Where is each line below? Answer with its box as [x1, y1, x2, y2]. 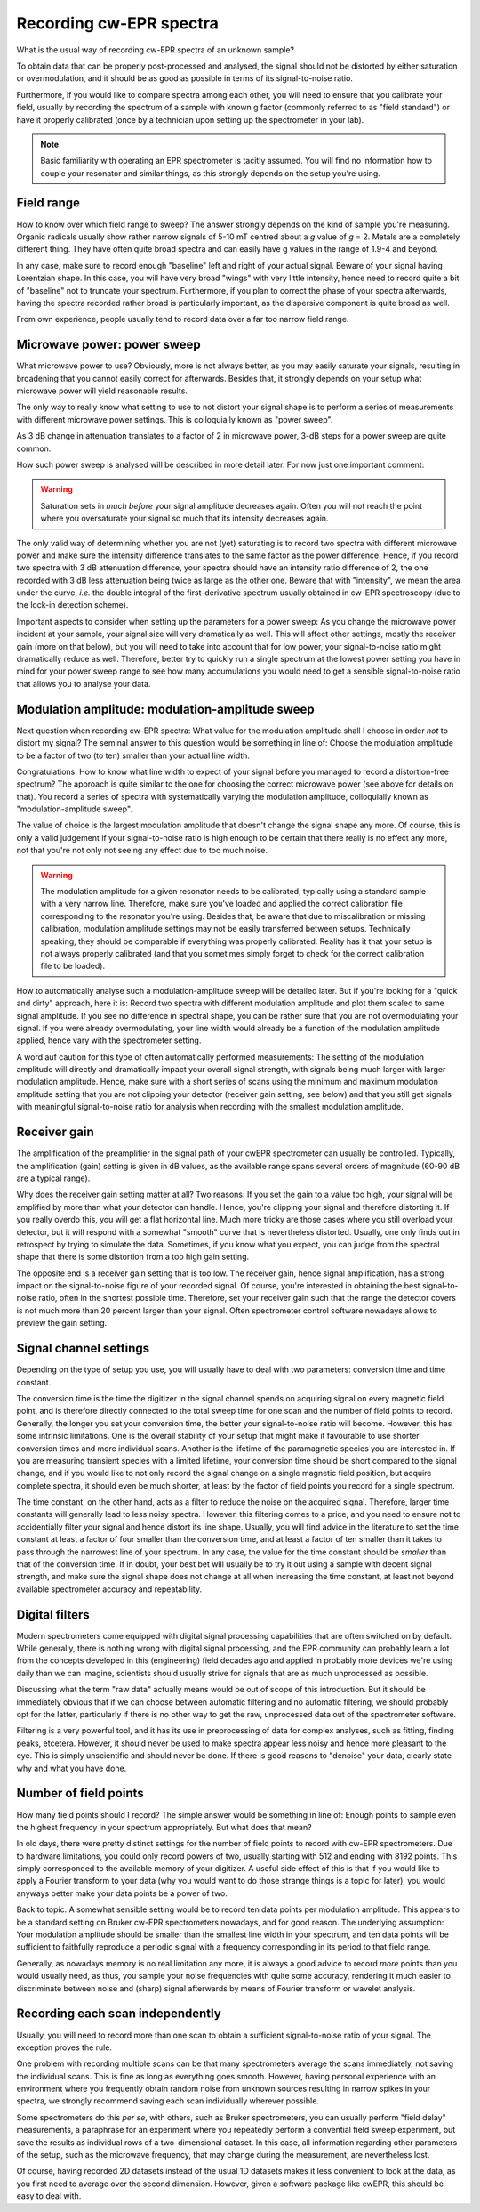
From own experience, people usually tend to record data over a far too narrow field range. [16, 314, 349, 325]
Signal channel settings [16, 1341, 150, 1356]
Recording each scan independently [16, 2006, 221, 2022]
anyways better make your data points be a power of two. [16, 1887, 228, 1899]
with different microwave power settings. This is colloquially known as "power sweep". [16, 414, 333, 424]
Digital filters [16, 1607, 90, 1622]
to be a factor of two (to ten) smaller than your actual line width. [16, 750, 251, 761]
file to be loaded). [40, 961, 106, 972]
